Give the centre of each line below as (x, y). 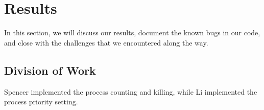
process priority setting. (41, 102)
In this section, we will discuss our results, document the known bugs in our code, (132, 32)
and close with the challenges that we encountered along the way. (106, 42)
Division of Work (50, 70)
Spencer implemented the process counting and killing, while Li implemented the (131, 91)
